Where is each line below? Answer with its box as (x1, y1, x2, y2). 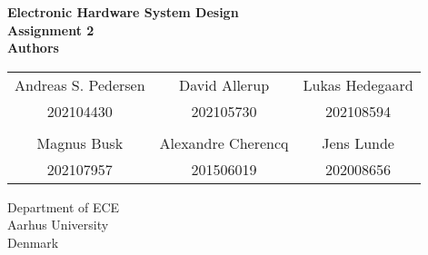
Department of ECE (7, 197, 120, 216)
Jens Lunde (322, 132, 394, 153)
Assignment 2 (7, 20, 95, 39)
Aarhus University (7, 215, 109, 234)
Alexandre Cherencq (159, 132, 289, 153)
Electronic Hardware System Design (7, 3, 239, 21)
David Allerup (179, 74, 270, 95)
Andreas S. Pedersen (15, 74, 145, 95)
